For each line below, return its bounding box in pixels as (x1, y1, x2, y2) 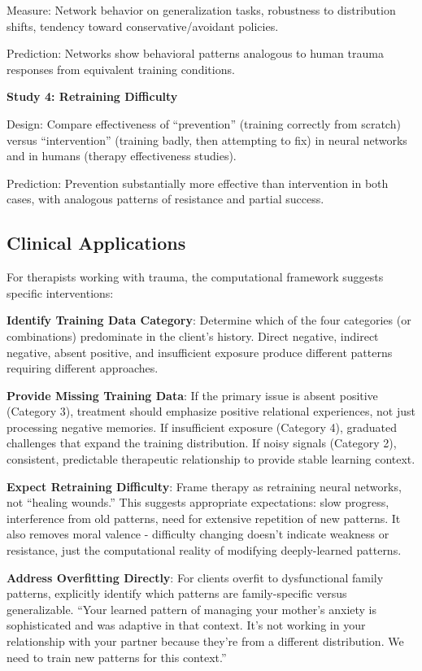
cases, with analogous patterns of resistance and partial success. (7, 190, 324, 207)
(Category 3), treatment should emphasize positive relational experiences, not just (7, 403, 415, 420)
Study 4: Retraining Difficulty (7, 88, 178, 105)
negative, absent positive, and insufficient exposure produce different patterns (7, 343, 393, 360)
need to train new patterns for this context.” (7, 648, 227, 665)
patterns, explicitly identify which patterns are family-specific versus (7, 585, 347, 602)
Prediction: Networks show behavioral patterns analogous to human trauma (7, 45, 384, 62)
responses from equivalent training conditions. (7, 60, 235, 77)
